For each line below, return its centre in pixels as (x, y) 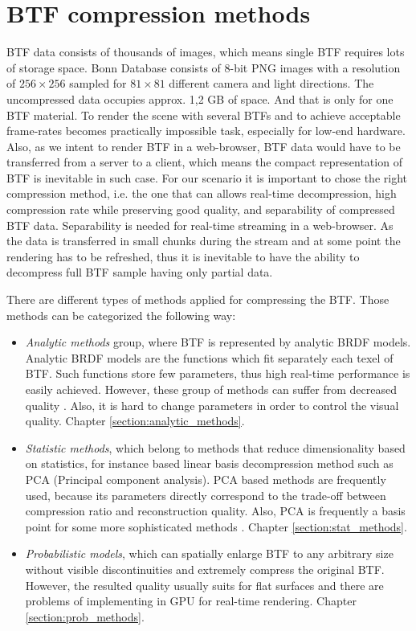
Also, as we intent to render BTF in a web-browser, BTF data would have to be (204, 146)
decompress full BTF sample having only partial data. (140, 272)
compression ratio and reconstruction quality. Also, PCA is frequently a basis (215, 511)
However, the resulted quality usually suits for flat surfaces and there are (204, 585)
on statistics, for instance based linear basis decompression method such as (209, 463)
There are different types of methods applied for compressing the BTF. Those (198, 299)
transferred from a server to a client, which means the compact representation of (204, 162)
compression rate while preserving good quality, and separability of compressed (201, 209)
